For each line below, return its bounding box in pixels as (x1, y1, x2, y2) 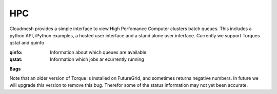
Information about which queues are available (50, 49, 147, 55)
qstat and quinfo (9, 40, 45, 46)
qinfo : (9, 49, 23, 55)
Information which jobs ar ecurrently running (50, 56, 145, 62)
